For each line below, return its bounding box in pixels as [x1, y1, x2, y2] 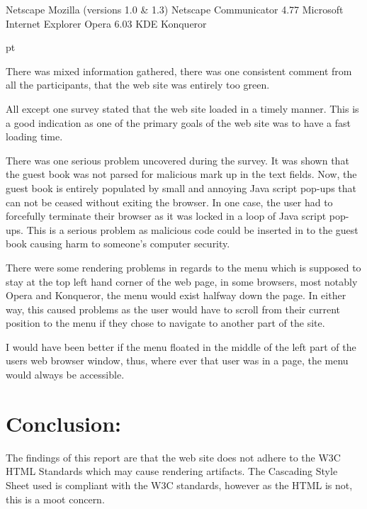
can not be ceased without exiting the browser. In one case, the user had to [6, 194, 333, 209]
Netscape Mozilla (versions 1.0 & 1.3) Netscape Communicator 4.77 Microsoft [6, 2, 344, 16]
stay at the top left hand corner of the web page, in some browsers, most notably [6, 274, 358, 289]
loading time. [6, 129, 63, 144]
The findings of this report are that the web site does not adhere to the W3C [6, 449, 341, 464]
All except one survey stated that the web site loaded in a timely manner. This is [6, 101, 359, 116]
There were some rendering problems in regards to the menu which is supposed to [6, 259, 361, 274]
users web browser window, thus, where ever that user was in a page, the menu [6, 353, 349, 368]
